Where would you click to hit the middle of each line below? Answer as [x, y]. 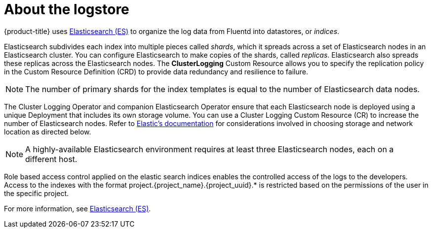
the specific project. [37, 193]
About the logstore [67, 9]
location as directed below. [48, 132]
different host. [51, 159]
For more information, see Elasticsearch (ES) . [78, 208]
